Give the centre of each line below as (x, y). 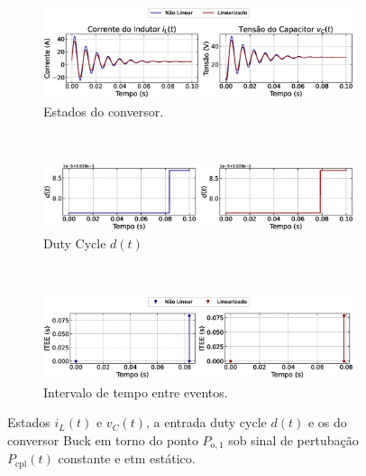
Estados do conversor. (104, 112)
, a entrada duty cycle (206, 422)
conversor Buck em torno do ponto (103, 439)
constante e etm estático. (127, 458)
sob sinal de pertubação (293, 439)
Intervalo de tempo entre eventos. (136, 392)
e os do (327, 422)
